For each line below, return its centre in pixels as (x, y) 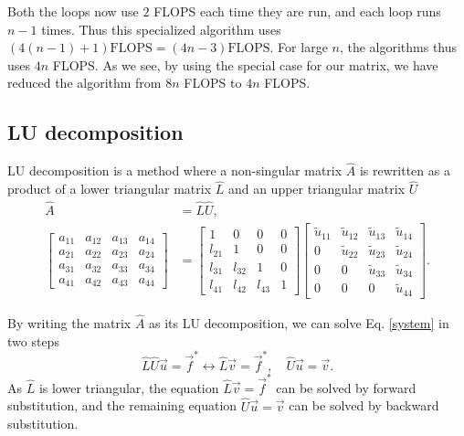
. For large (299, 47)
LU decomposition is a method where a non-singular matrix (175, 170)
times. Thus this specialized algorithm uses (161, 29)
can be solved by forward (346, 387)
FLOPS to (213, 83)
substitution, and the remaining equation (122, 405)
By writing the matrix (69, 323)
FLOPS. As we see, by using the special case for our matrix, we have (245, 64)
